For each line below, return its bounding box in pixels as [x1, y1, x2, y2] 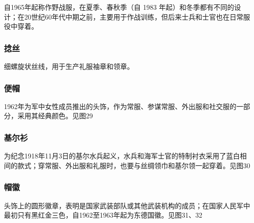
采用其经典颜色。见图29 [17, 111, 93, 121]
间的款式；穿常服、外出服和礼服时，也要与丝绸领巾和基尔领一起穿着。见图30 [4, 160, 250, 170]
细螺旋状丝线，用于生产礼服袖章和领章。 [4, 61, 134, 71]
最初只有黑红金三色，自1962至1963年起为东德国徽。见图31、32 [4, 210, 202, 220]
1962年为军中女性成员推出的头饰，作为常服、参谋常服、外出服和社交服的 [4, 101, 236, 111]
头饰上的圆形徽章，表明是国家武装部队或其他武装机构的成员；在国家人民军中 [4, 200, 250, 210]
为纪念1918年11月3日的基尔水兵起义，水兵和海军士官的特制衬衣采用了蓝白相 [4, 151, 247, 161]
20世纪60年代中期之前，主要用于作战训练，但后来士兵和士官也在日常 [24, 11, 243, 22]
